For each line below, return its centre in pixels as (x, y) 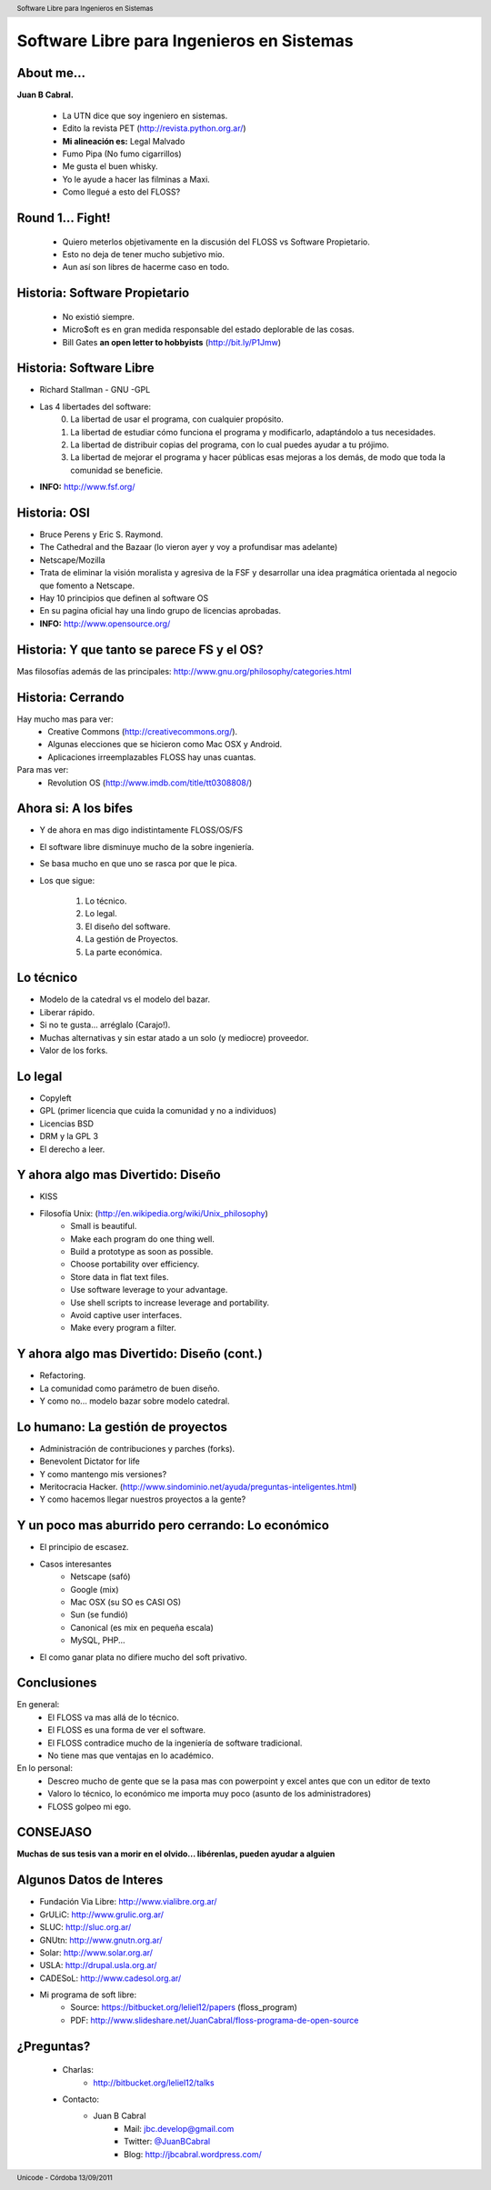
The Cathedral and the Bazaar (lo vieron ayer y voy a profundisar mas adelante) (189, 547)
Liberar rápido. (67, 1012)
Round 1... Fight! (64, 218)
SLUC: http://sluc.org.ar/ (85, 1927)
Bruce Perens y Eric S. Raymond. (101, 535)
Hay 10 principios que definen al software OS (124, 598)
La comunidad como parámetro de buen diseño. (130, 1388)
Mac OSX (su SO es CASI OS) (126, 1602)
